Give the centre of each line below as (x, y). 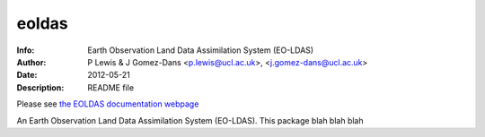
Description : (40, 87)
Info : (26, 50)
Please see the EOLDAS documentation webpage (108, 104)
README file (111, 87)
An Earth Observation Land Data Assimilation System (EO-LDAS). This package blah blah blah (190, 120)
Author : (31, 62)
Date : (27, 75)
